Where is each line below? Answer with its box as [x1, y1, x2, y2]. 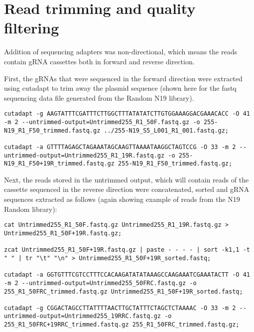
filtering [4, 17, 59, 38]
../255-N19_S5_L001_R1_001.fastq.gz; [104, 127, 229, 134]
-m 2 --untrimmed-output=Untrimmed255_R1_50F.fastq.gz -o [4, 118, 200, 126]
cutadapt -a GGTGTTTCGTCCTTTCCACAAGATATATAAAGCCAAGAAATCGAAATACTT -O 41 [4, 271, 250, 279]
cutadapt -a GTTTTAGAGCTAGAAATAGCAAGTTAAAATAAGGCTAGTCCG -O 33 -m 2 [4, 143, 236, 151]
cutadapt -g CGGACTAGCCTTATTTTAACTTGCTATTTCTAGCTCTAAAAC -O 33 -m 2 [4, 304, 236, 312]
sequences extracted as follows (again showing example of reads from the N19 [4, 194, 240, 204]
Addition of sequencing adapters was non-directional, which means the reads [4, 46, 237, 57]
